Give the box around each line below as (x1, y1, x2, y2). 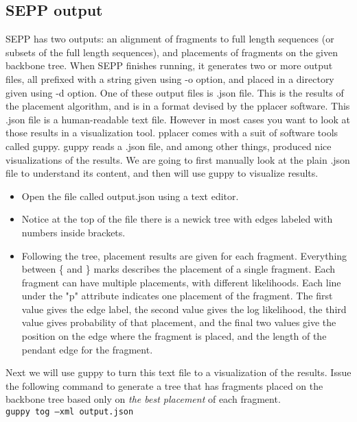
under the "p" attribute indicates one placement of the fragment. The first (21, 288, 333, 303)
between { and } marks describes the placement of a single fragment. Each (21, 262, 336, 276)
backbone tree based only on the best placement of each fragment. (5, 392, 281, 406)
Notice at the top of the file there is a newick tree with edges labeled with (21, 212, 333, 226)
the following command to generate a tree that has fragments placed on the (5, 378, 323, 393)
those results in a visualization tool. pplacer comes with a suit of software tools (5, 125, 338, 140)
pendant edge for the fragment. (21, 342, 153, 356)
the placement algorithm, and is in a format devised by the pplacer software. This (5, 99, 350, 113)
